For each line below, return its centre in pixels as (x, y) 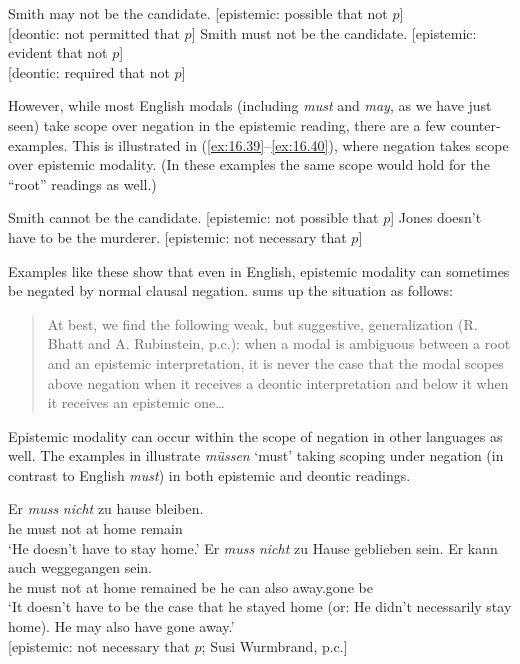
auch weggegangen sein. (80, 567)
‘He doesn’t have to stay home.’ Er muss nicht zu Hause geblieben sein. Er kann (253, 547)
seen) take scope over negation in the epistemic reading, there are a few (227, 124)
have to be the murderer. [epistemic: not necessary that (177, 236)
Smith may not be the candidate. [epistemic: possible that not (198, 13)
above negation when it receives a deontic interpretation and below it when (278, 382)
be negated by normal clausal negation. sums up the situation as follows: (231, 290)
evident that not (58, 52)
